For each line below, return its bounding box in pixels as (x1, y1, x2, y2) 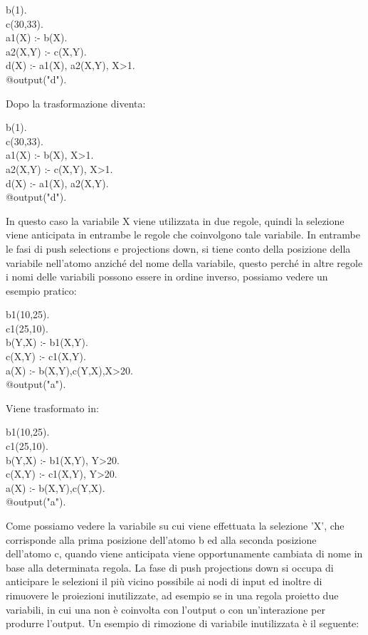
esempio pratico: (6, 283, 77, 298)
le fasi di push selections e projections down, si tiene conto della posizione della (6, 241, 351, 256)
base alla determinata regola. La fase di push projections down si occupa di (6, 560, 334, 574)
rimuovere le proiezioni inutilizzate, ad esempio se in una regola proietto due (6, 587, 339, 602)
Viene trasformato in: (6, 400, 99, 415)
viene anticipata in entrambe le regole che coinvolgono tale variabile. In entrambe (6, 227, 360, 242)
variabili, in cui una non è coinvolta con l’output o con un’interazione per (6, 602, 325, 616)
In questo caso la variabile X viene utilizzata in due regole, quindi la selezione (6, 213, 345, 228)
